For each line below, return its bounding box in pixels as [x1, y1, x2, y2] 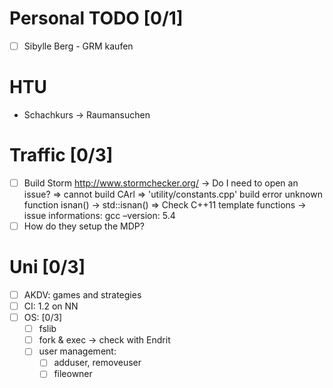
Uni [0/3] [9, 256, 86, 279]
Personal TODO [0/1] [9, 7, 184, 30]
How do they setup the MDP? [23, 220, 145, 232]
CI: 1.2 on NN [23, 300, 79, 312]
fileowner [53, 368, 93, 380]
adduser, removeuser [53, 357, 142, 369]
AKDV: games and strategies [23, 288, 142, 301]
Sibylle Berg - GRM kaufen [23, 40, 134, 52]
